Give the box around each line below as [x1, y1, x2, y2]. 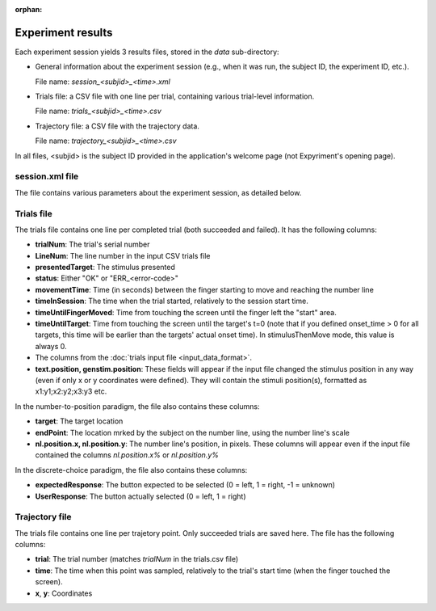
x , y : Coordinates [35, 588, 93, 598]
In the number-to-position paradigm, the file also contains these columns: [15, 401, 260, 411]
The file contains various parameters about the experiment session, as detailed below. [15, 188, 302, 197]
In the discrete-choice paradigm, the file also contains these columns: [15, 465, 248, 474]
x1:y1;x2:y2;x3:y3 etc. [35, 386, 107, 396]
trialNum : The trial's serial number [35, 239, 150, 250]
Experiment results [15, 25, 113, 40]
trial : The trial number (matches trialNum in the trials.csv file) [35, 554, 239, 564]
